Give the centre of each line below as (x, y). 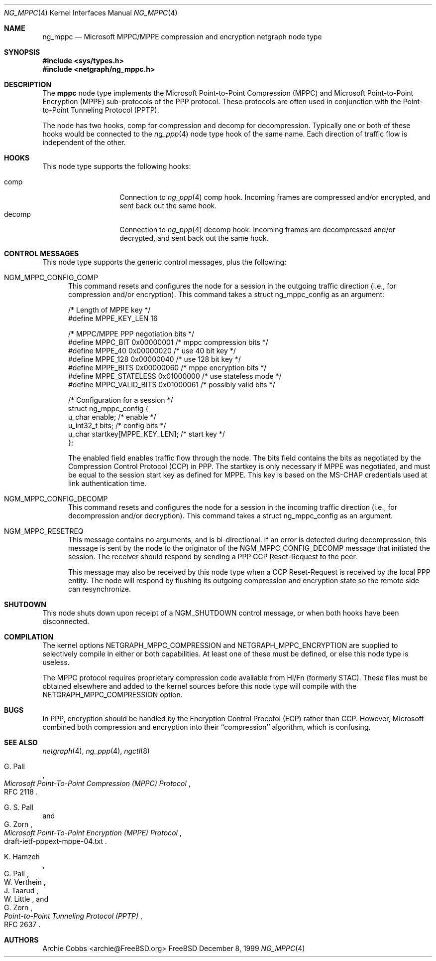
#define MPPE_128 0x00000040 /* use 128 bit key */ (155, 359)
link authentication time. (108, 483)
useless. (56, 662)
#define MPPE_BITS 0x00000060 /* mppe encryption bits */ (167, 368)
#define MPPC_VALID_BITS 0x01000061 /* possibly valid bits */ (172, 385)
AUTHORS (21, 940)
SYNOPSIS (22, 52)
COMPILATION (29, 637)
